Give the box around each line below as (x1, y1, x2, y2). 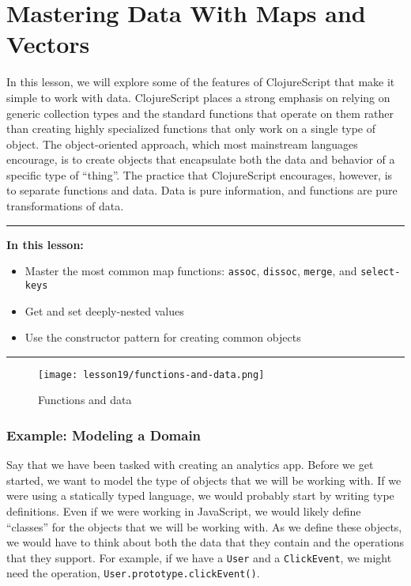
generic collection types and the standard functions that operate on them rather (6, 104, 394, 121)
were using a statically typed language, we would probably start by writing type (6, 487, 394, 504)
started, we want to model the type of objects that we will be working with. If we (6, 471, 402, 488)
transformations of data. (6, 198, 124, 214)
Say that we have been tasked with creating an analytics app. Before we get (6, 456, 374, 473)
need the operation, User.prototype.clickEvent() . (6, 565, 260, 581)
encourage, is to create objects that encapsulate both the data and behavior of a (6, 151, 395, 168)
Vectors (6, 28, 90, 60)
